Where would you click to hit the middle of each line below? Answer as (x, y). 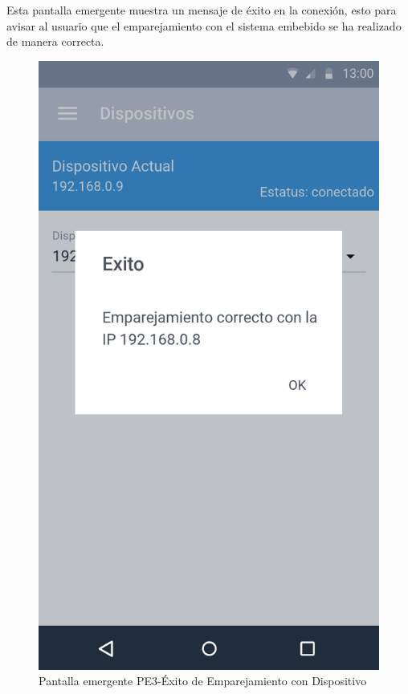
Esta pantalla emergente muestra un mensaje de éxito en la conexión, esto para (202, 10)
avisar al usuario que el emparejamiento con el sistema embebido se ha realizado (204, 25)
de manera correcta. (55, 41)
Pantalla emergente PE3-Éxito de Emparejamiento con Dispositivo (203, 681)
